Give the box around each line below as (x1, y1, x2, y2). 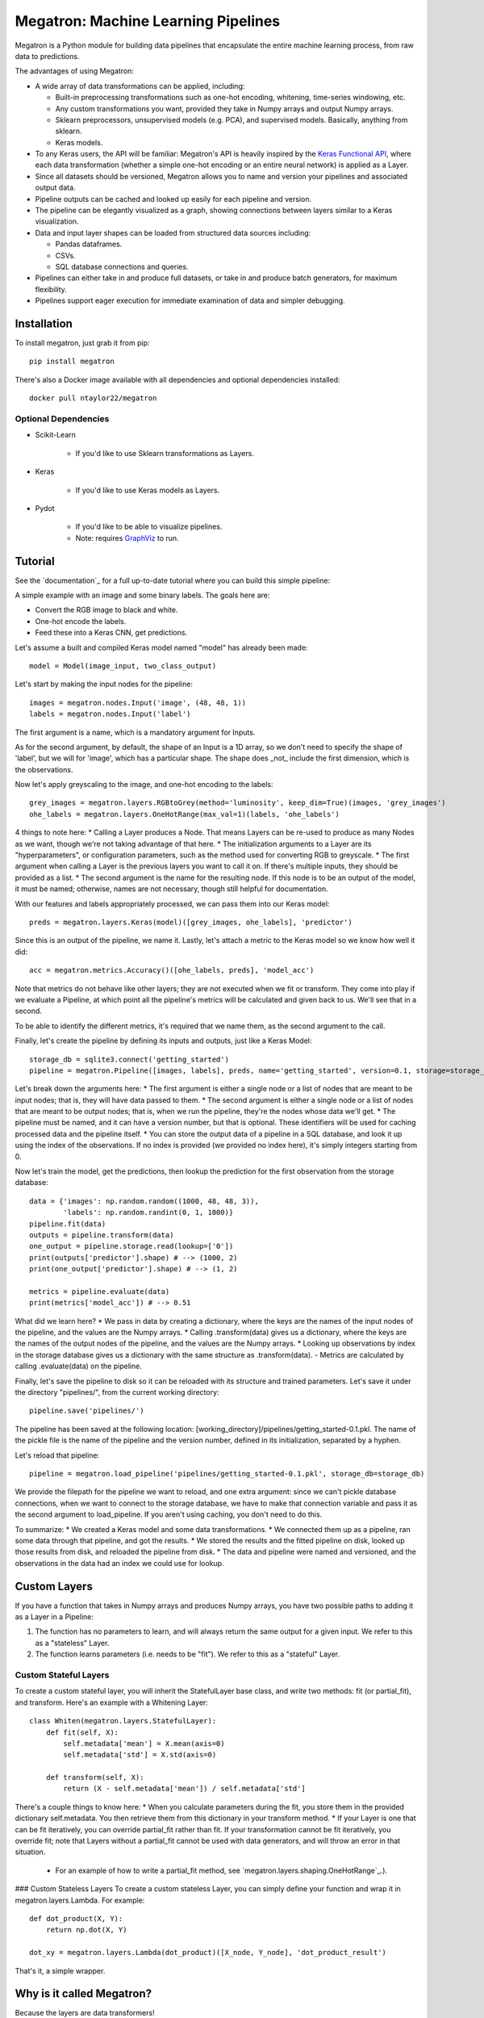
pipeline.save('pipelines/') (29, 1406, 144, 1416)
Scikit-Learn (35, 430, 77, 440)
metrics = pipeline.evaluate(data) (29, 1287, 170, 1296)
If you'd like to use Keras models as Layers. (75, 485, 220, 495)
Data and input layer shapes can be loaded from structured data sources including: (35, 228, 311, 237)
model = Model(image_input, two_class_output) (29, 661, 217, 670)
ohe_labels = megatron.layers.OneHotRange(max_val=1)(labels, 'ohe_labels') (29, 810, 340, 819)
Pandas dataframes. (55, 239, 123, 249)
